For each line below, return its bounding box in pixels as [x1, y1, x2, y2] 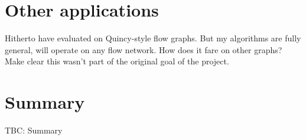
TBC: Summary [5, 124, 63, 136]
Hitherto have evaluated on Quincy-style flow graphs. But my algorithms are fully [5, 32, 301, 44]
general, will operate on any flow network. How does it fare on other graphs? [5, 43, 282, 56]
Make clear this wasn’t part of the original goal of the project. [5, 55, 229, 67]
